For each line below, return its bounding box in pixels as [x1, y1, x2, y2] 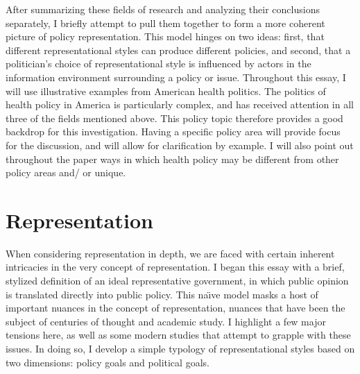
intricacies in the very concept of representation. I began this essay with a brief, [6, 260, 345, 274]
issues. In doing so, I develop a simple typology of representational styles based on [6, 341, 355, 355]
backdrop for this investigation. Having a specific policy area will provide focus [6, 124, 341, 139]
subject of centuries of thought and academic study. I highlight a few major [6, 314, 326, 328]
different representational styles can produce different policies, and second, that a [6, 42, 351, 57]
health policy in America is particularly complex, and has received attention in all [6, 97, 354, 112]
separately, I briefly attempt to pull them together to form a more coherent [6, 15, 325, 30]
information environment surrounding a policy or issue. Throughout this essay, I [6, 69, 346, 84]
